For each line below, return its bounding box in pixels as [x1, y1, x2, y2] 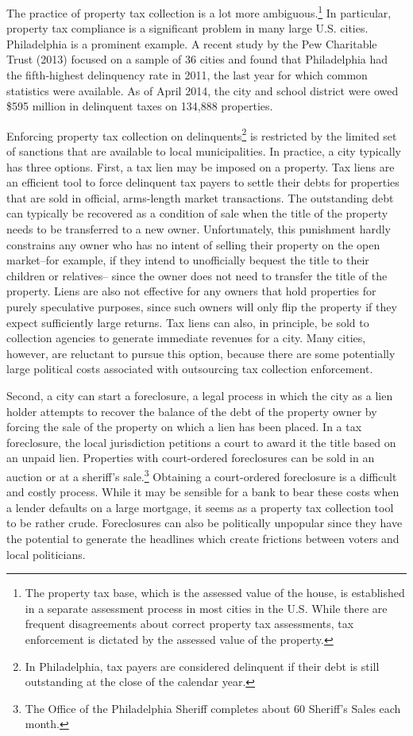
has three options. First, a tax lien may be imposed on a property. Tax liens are [6, 158, 395, 175]
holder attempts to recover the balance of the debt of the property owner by [6, 403, 377, 419]
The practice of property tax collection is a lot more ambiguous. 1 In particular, [6, 2, 392, 21]
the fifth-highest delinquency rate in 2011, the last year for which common [6, 67, 368, 83]
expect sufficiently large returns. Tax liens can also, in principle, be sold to [6, 314, 369, 330]
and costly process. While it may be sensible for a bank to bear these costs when [6, 484, 399, 500]
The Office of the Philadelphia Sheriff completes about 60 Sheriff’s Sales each [25, 699, 401, 716]
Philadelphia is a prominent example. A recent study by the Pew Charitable [6, 35, 377, 52]
